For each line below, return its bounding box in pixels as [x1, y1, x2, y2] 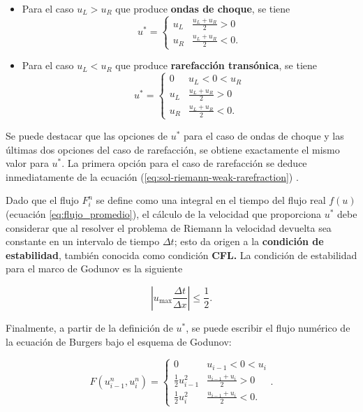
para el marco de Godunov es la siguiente [6, 261, 183, 276]
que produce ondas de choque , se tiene [115, 1, 290, 15]
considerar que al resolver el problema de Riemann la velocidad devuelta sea [6, 220, 332, 235]
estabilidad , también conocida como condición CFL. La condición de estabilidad [6, 247, 357, 262]
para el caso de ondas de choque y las [184, 128, 344, 142]
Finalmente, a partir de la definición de [6, 320, 173, 334]
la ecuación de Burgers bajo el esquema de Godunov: [6, 334, 232, 348]
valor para [6, 156, 49, 170]
